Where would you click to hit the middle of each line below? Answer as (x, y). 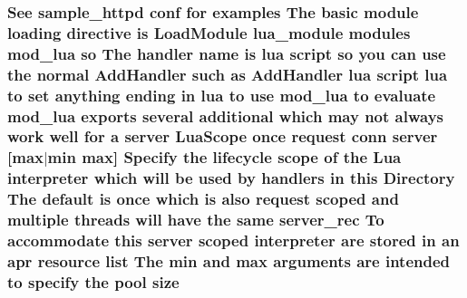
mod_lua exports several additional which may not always (226, 115)
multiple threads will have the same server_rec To (196, 220)
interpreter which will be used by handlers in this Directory (231, 178)
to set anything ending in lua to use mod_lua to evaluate (222, 95)
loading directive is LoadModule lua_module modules (209, 32)
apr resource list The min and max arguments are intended (229, 261)
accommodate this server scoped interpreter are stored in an (233, 240)
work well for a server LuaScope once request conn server (223, 136)
